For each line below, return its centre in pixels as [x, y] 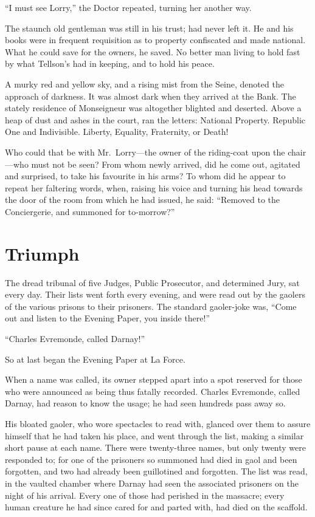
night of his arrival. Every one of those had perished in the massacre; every [145, 495]
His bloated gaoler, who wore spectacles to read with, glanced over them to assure [158, 423]
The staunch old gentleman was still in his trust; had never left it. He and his [149, 28]
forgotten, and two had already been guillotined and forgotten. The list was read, [156, 471]
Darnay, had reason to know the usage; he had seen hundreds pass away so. [145, 403]
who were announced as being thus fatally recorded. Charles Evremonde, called [153, 391]
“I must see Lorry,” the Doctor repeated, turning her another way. [128, 7]
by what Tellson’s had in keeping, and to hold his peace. [110, 63]
